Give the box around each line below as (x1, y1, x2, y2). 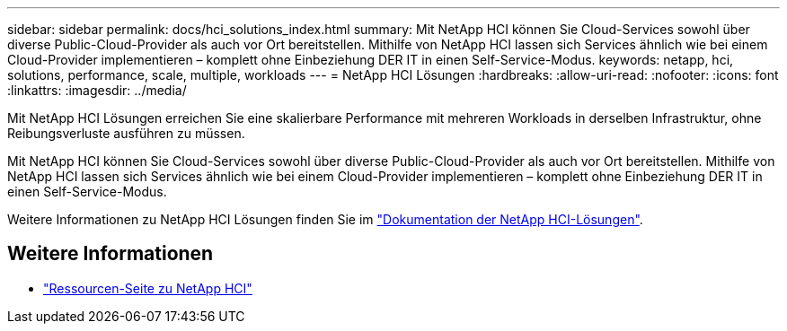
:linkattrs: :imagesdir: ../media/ (7, 83, 187, 98)
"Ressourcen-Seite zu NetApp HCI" (43, 280, 252, 296)
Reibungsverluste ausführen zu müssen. (7, 126, 245, 141)
